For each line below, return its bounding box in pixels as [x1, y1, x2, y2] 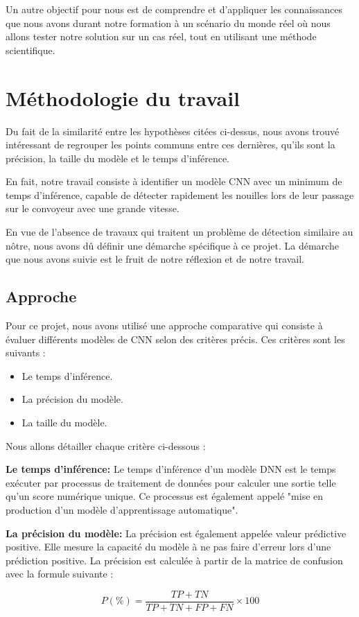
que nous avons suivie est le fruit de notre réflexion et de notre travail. [6, 252, 304, 266]
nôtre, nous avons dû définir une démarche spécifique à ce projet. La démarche [6, 238, 339, 252]
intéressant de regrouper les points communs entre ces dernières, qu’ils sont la [6, 137, 335, 152]
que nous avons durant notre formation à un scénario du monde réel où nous [6, 15, 331, 30]
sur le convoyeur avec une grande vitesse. [6, 201, 179, 216]
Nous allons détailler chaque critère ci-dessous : [6, 438, 206, 453]
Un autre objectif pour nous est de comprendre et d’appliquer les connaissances [6, 2, 342, 16]
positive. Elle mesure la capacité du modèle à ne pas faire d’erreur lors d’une [6, 539, 331, 554]
